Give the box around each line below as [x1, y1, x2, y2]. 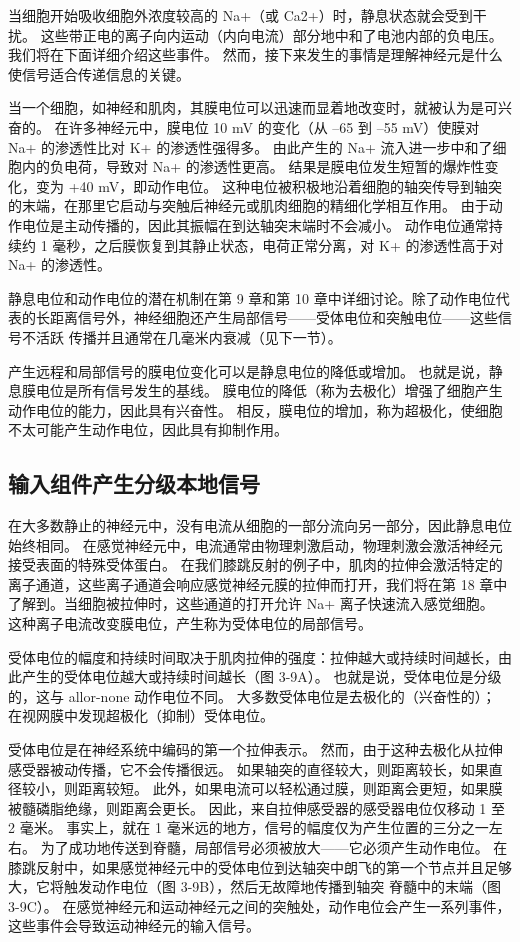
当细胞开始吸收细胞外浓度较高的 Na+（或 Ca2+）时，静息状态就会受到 [8, 5, 473, 25]
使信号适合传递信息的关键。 [8, 63, 190, 84]
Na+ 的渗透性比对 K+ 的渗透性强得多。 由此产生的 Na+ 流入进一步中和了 [8, 136, 493, 157]
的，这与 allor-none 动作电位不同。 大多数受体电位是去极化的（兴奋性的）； [8, 685, 496, 706]
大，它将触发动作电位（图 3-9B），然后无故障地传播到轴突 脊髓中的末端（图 [8, 876, 501, 897]
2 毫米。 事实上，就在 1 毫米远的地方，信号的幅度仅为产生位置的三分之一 [8, 817, 489, 838]
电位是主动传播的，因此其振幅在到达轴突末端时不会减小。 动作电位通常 [21, 214, 489, 235]
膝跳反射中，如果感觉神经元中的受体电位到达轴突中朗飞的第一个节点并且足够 [8, 856, 512, 877]
